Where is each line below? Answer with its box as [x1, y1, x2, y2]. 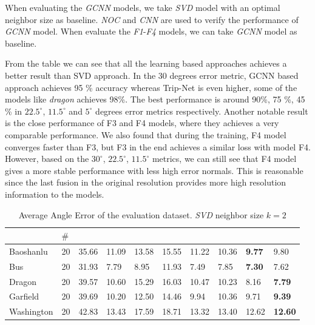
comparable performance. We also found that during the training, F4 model [5, 128, 286, 141]
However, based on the [5, 152, 89, 165]
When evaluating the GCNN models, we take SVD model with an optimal [5, 1, 280, 13]
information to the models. [5, 187, 104, 200]
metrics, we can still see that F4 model [152, 152, 297, 165]
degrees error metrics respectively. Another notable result [95, 104, 308, 117]
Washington [9, 305, 53, 318]
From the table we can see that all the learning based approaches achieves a [5, 57, 287, 70]
